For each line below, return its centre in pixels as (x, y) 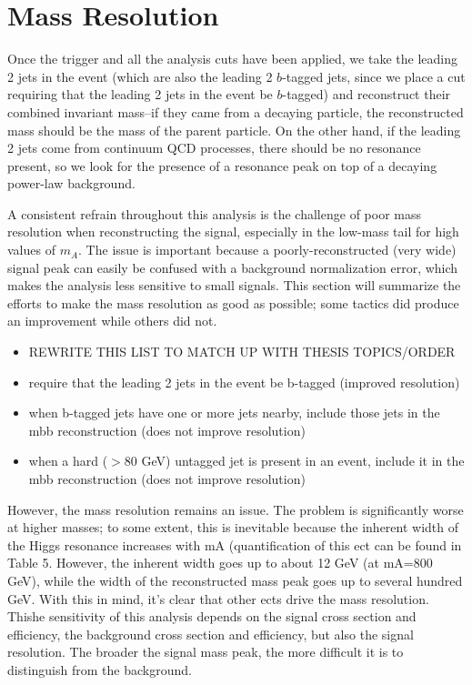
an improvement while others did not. (112, 321)
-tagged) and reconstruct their (367, 94)
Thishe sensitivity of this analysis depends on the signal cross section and (212, 616)
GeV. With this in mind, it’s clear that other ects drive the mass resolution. (218, 598)
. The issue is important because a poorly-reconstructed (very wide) (267, 250)
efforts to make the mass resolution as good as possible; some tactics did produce (233, 302)
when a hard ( (68, 461)
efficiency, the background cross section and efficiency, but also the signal (211, 634)
